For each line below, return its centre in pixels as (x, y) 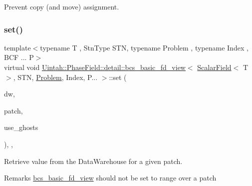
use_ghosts (21, 127)
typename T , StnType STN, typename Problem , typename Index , (144, 47)
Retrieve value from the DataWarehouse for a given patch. (93, 161)
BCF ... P (19, 57)
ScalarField (214, 67)
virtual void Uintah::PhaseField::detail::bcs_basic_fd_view (95, 67)
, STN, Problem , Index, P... (55, 77)
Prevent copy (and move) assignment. (62, 6)
